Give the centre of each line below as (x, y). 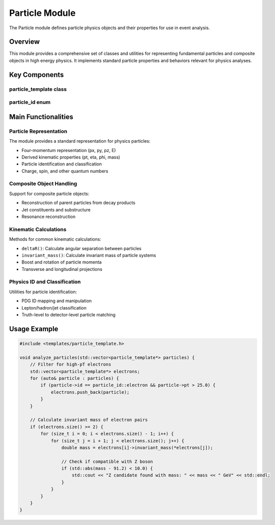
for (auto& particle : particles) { (74, 378)
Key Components (36, 75)
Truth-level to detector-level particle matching (69, 315)
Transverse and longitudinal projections (62, 269)
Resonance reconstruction (49, 217)
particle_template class (38, 89)
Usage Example (34, 329)
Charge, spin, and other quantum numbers (65, 171)
